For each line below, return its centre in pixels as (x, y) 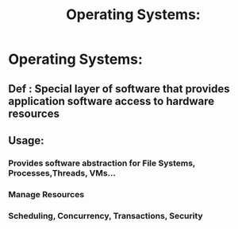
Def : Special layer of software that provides (119, 89)
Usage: (27, 140)
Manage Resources (46, 194)
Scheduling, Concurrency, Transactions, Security (106, 215)
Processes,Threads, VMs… (62, 173)
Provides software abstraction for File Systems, (102, 163)
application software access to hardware (111, 101)
